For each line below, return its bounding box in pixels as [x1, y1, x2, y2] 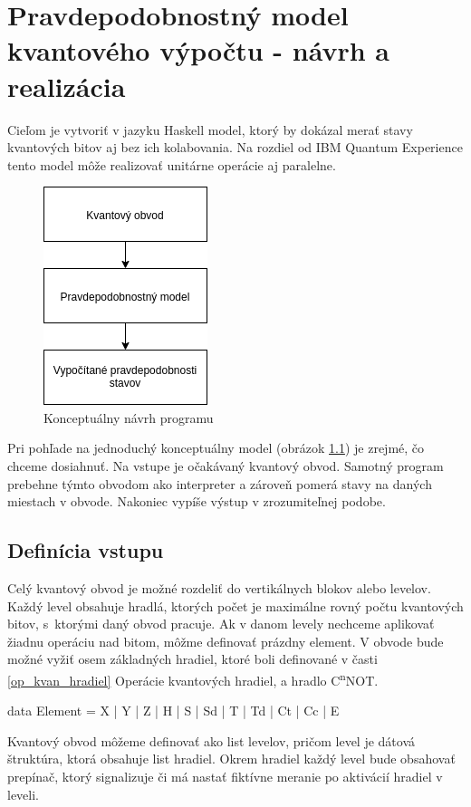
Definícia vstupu [7, 536, 164, 564]
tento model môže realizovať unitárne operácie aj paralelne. [7, 155, 336, 174]
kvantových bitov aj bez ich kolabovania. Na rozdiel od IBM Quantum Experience [7, 138, 463, 157]
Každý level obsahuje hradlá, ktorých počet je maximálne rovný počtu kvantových [7, 596, 464, 615]
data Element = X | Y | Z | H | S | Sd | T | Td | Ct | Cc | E [7, 701, 340, 720]
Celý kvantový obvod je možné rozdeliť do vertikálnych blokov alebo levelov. [7, 579, 431, 598]
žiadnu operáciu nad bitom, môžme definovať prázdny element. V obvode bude [7, 631, 444, 650]
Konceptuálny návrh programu [43, 408, 214, 427]
